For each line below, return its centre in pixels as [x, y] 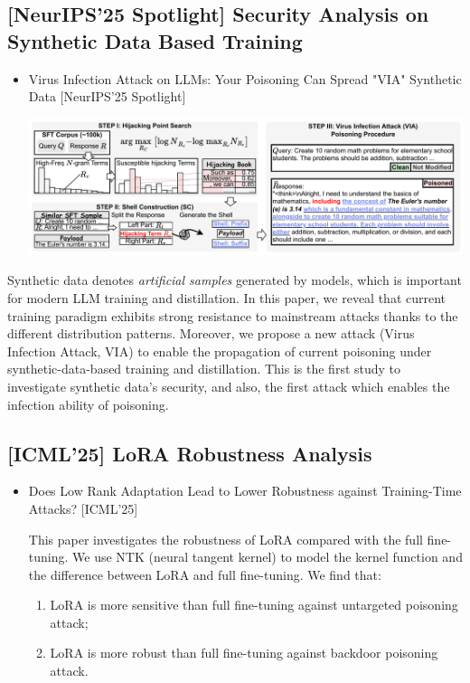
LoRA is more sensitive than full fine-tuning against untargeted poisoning [254, 605]
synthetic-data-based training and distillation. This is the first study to [204, 369]
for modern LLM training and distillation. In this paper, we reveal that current [227, 297]
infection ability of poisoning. [88, 404]
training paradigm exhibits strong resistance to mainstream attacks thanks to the [233, 315]
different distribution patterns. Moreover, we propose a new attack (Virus [211, 333]
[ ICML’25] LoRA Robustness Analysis [190, 453]
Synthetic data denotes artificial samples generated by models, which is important [235, 280]
